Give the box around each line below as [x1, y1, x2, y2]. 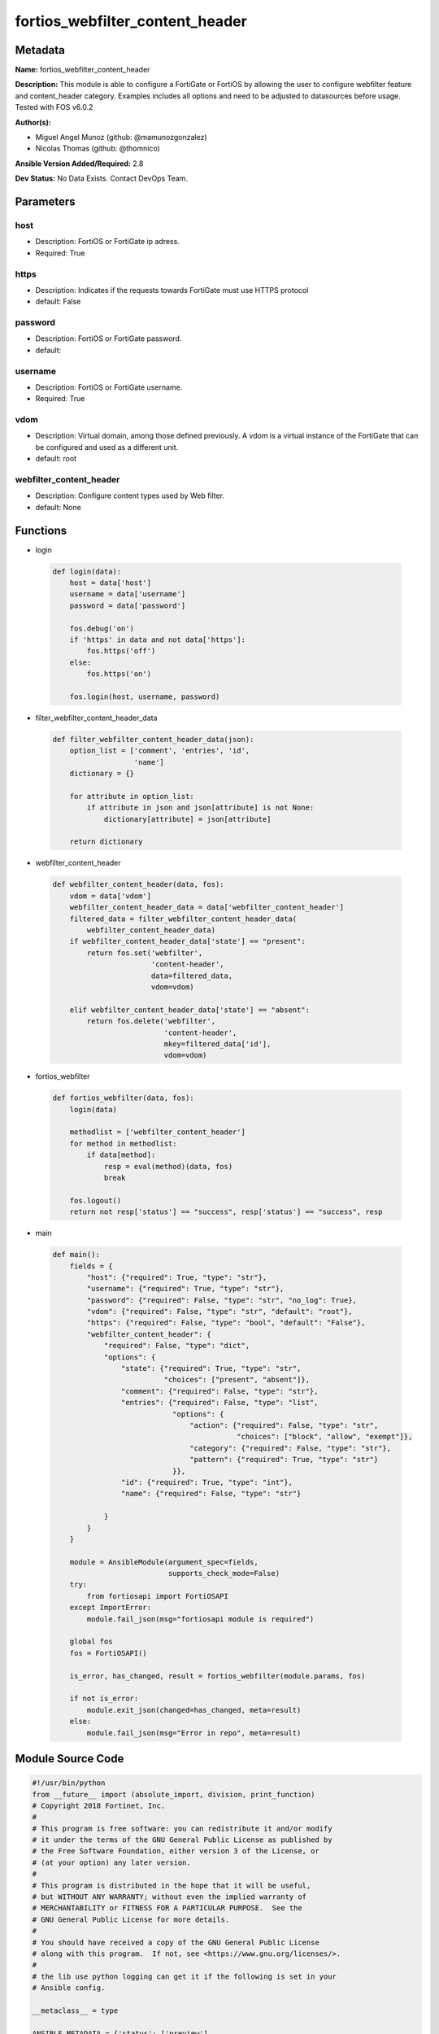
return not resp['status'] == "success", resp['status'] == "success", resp [69, 1207, 383, 1216]
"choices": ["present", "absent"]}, [163, 1375, 311, 1385]
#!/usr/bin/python [32, 1779, 106, 1787]
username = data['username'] [69, 590, 186, 599]
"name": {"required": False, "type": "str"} [120, 1489, 302, 1499]
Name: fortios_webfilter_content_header [15, 65, 150, 75]
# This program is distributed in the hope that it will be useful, [32, 1880, 311, 1890]
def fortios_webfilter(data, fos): [52, 1093, 194, 1102]
